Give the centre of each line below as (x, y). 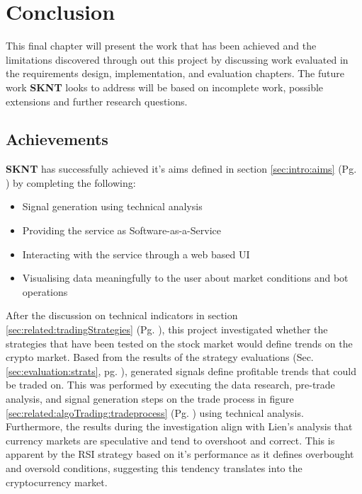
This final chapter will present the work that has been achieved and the (161, 46)
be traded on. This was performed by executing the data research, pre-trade (170, 385)
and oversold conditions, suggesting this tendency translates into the (154, 467)
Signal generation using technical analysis (112, 206)
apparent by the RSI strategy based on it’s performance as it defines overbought (180, 454)
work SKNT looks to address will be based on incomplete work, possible (165, 87)
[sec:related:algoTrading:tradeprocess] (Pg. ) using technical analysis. (155, 412)
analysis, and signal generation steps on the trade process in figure (150, 399)
